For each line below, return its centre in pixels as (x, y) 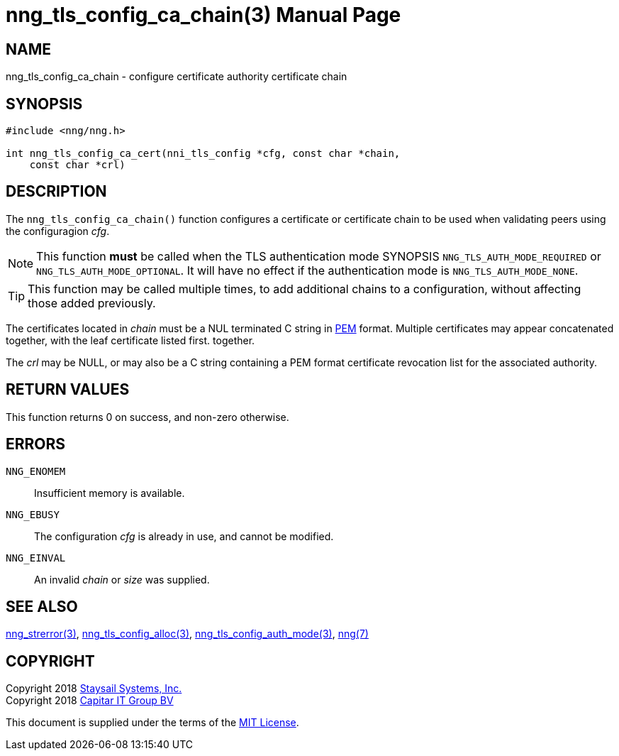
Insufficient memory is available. (110, 493)
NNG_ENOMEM (36, 471)
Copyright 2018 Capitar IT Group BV (90, 701)
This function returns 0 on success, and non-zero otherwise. (147, 417)
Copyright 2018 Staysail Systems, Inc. (94, 689)
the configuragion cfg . (58, 231)
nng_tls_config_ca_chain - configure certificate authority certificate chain (177, 77)
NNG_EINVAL (36, 558)
